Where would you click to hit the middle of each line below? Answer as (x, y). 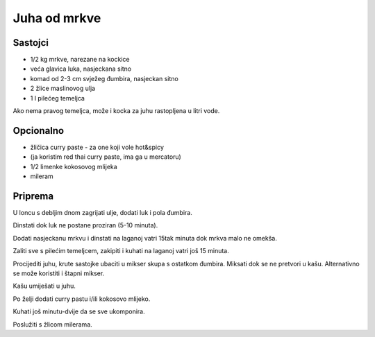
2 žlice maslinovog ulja (63, 88)
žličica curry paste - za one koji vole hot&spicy (97, 147)
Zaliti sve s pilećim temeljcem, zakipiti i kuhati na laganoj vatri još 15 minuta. (121, 251)
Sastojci (31, 43)
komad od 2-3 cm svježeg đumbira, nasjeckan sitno (104, 78)
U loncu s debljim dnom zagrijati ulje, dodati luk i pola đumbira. (102, 213)
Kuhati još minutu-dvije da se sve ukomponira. (79, 311)
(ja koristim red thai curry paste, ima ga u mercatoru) (106, 157)
